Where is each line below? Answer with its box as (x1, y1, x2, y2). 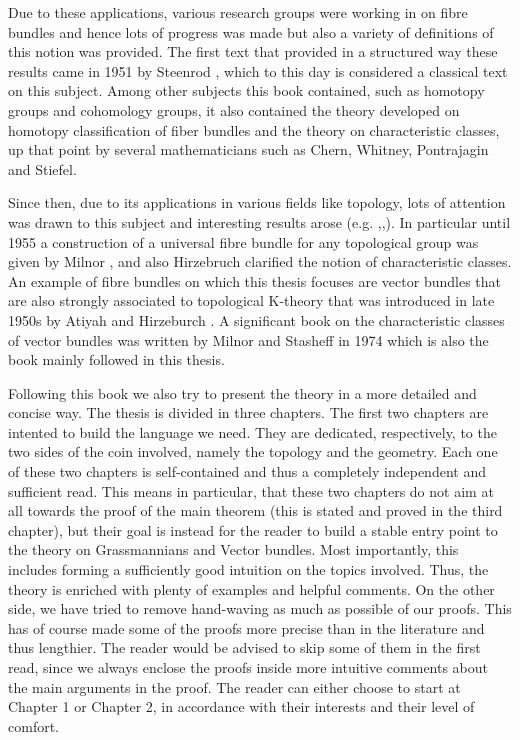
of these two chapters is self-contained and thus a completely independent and (8, 461, 486, 482)
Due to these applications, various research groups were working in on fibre (8, 2, 468, 22)
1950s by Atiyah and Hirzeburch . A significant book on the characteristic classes (8, 309, 505, 330)
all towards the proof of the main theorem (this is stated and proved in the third (8, 500, 503, 521)
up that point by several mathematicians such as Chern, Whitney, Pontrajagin (8, 139, 489, 160)
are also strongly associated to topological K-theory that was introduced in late (8, 290, 495, 311)
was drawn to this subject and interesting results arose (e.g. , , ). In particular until (8, 211, 511, 232)
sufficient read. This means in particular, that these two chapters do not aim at (8, 480, 494, 501)
